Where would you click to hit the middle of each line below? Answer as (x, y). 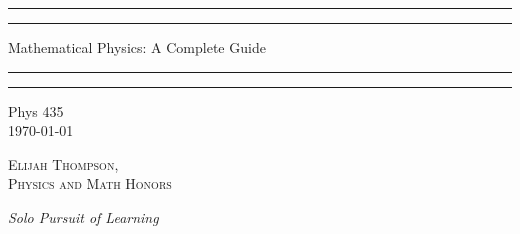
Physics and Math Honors (90, 183)
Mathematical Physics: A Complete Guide (137, 47)
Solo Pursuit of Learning (83, 216)
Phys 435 (36, 110)
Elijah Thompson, (63, 163)
